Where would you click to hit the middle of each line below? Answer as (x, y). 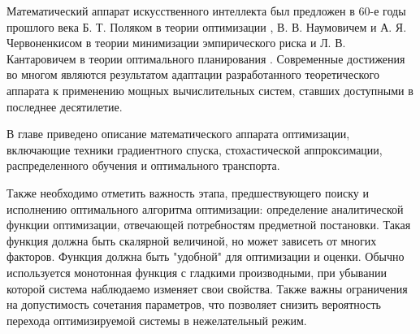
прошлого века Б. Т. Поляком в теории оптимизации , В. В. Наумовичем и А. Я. (207, 26)
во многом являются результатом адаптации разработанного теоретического (193, 74)
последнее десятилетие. (65, 106)
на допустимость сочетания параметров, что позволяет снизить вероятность (194, 304)
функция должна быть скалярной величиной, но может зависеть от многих (192, 240)
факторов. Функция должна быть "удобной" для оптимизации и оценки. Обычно (206, 256)
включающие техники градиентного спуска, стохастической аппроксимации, (195, 149)
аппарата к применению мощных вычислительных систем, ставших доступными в (210, 90)
